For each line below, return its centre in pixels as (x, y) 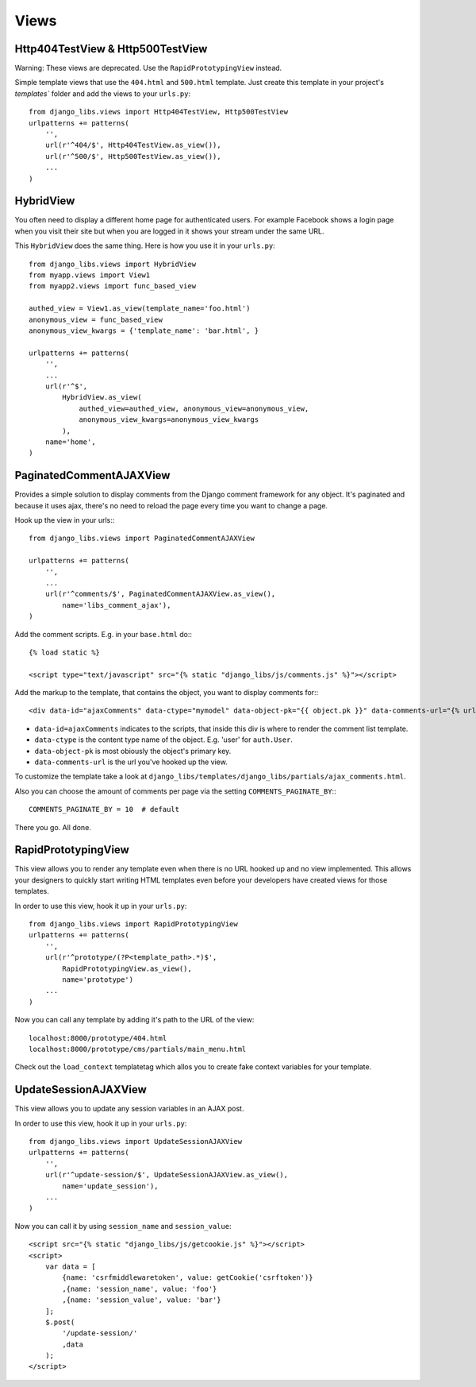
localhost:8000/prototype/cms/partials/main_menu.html (138, 1049)
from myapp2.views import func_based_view (113, 286)
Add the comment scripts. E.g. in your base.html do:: (104, 634)
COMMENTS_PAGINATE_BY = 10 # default (104, 809)
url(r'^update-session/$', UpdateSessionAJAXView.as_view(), (167, 1175)
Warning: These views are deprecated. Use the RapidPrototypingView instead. (148, 68)
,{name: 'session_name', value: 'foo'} (140, 1288)
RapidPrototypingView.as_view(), (127, 968)
